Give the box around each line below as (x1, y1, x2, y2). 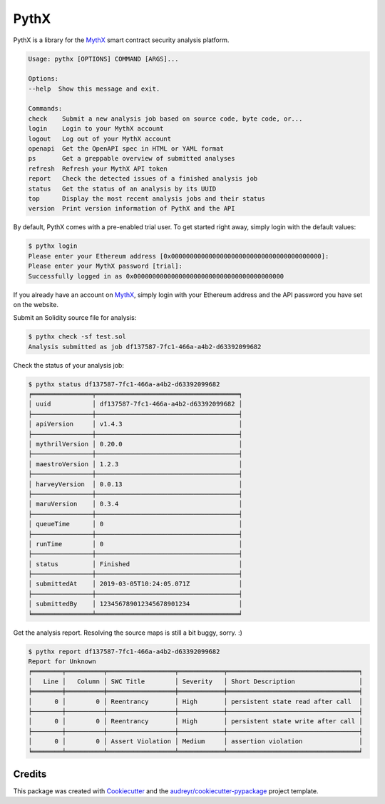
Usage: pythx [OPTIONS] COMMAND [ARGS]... (28, 54, 179, 63)
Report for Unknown (28, 657, 96, 665)
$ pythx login (28, 242, 78, 250)
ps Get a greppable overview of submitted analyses (28, 154, 235, 163)
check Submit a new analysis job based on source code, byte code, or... (28, 114, 303, 123)
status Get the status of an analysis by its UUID (28, 184, 217, 193)
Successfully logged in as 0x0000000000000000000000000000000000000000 (28, 272, 284, 280)
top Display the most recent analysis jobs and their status (28, 195, 265, 203)
